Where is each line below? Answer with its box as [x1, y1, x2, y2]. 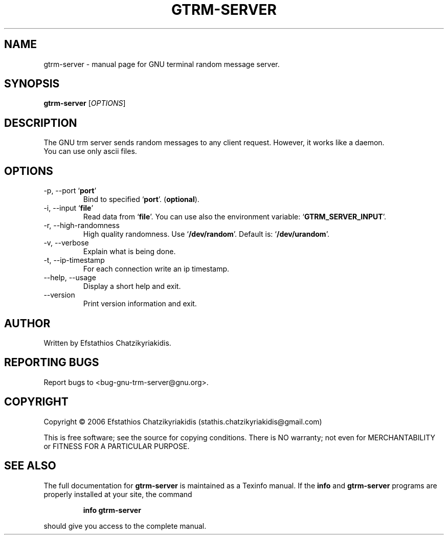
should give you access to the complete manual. [43, 521, 207, 530]
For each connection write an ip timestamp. [83, 264, 230, 274]
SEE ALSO [4, 459, 56, 473]
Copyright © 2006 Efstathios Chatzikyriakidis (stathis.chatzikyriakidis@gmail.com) [43, 417, 322, 426]
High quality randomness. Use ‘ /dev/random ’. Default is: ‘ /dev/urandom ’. [83, 230, 329, 239]
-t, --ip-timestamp [43, 256, 105, 265]
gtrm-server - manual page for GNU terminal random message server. [43, 59, 280, 69]
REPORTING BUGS [4, 356, 99, 369]
